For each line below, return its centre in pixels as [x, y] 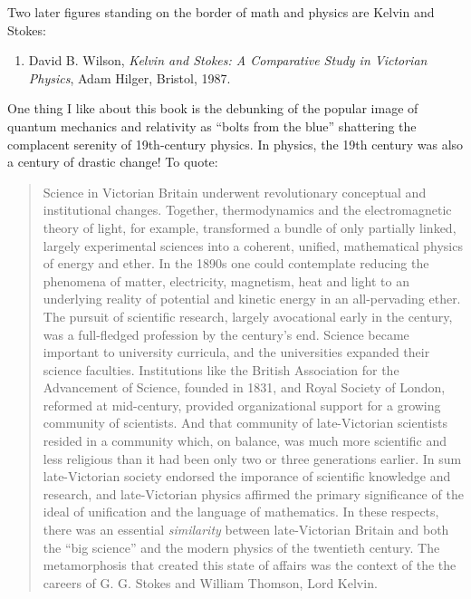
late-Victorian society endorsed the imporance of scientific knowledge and [247, 476]
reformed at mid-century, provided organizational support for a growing [242, 405]
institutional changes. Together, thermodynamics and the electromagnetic [247, 210]
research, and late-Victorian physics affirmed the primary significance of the [253, 493]
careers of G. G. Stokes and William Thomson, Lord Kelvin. [210, 582]
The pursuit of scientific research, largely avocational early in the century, [248, 316]
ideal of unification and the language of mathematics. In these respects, [241, 512]
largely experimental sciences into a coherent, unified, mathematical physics [253, 245]
